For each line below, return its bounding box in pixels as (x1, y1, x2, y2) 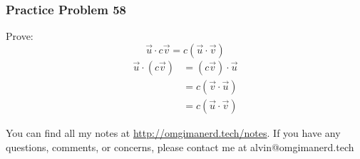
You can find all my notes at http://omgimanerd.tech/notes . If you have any (6, 125, 341, 140)
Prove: (6, 29, 34, 43)
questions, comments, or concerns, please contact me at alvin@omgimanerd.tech (6, 139, 354, 154)
